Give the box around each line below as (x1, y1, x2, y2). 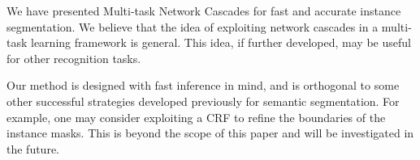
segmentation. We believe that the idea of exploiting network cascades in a (6, 18, 379, 35)
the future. (6, 140, 60, 157)
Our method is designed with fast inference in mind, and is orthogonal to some (6, 77, 400, 94)
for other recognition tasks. (6, 49, 141, 66)
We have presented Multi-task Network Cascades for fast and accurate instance (6, 2, 401, 19)
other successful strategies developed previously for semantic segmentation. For (6, 92, 400, 109)
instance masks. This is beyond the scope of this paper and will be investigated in (6, 124, 414, 141)
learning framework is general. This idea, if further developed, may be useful (31, 34, 411, 51)
